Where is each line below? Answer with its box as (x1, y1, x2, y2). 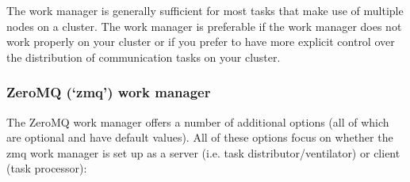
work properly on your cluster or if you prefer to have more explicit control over (6, 33, 395, 50)
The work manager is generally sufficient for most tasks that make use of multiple (6, 2, 404, 18)
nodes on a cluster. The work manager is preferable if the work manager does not (6, 17, 402, 34)
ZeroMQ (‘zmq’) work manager (6, 82, 211, 102)
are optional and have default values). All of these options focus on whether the (6, 129, 393, 146)
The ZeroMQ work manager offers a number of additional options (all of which (6, 113, 389, 130)
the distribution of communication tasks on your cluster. (6, 48, 281, 65)
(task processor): (6, 160, 87, 176)
